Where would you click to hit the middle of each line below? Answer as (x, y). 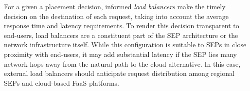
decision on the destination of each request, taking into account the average (116, 16)
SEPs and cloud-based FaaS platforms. (62, 82)
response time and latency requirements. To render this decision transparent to (122, 26)
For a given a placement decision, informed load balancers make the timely (115, 6)
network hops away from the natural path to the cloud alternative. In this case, (122, 64)
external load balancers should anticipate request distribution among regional (119, 73)
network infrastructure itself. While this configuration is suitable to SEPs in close (125, 45)
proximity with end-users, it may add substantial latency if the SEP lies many (120, 54)
